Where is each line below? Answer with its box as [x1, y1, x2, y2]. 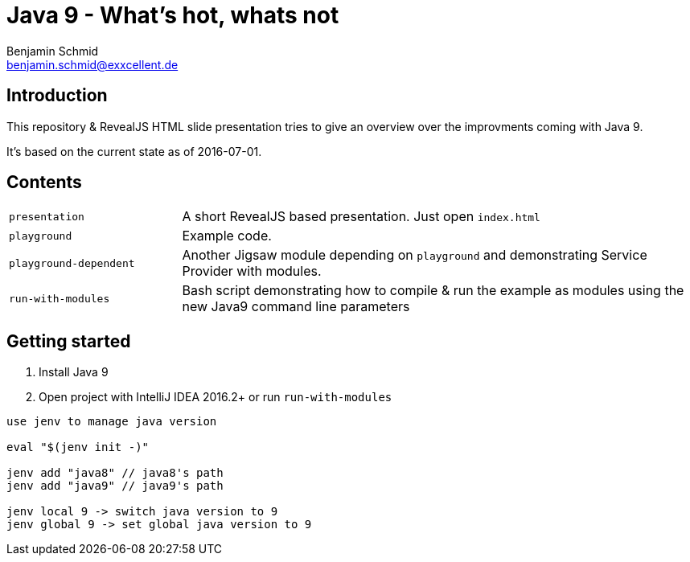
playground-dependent [9, 256, 135, 269]
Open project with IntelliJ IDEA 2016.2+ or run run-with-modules [39, 390, 392, 404]
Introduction [6, 85, 108, 106]
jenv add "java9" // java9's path [6, 479, 224, 493]
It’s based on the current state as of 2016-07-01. [6, 144, 262, 158]
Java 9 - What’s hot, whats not [6, 2, 339, 29]
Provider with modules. [182, 263, 322, 280]
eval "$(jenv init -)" [6, 441, 150, 454]
